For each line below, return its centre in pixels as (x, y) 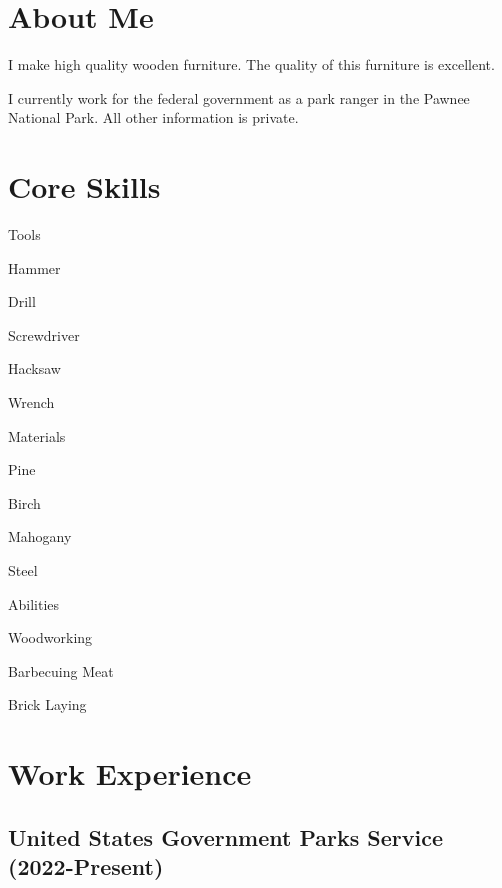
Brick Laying (47, 704)
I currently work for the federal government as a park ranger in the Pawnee (239, 97)
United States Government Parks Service (225, 836)
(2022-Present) (86, 866)
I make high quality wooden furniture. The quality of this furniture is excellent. (251, 64)
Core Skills (84, 186)
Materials (37, 435)
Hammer (34, 267)
